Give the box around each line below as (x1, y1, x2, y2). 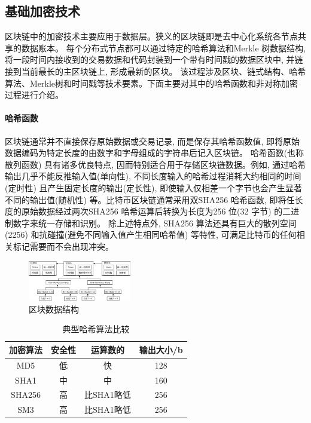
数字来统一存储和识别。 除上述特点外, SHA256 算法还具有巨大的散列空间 (13, 216, 297, 229)
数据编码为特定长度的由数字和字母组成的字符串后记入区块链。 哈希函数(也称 (5, 146, 304, 159)
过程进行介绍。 (5, 88, 63, 101)
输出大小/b (139, 343, 183, 355)
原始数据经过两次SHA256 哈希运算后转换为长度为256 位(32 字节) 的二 (21, 205, 291, 217)
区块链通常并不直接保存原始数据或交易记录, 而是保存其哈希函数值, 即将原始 (5, 134, 300, 147)
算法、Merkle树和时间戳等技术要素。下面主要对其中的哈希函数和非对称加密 (5, 76, 298, 89)
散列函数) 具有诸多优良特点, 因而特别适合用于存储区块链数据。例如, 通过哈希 (5, 158, 306, 170)
